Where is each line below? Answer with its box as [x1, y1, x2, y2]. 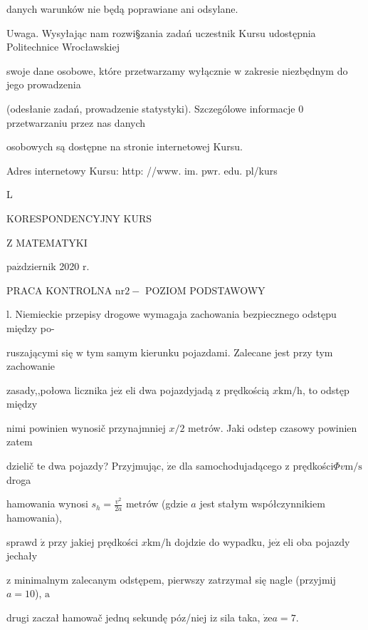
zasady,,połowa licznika [6, 382, 107, 397]
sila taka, [220, 610, 261, 625]
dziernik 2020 [21, 259, 80, 274]
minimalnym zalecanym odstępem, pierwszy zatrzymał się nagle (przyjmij [14, 572, 336, 587]
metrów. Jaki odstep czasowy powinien [188, 420, 357, 435]
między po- [6, 320, 55, 335]
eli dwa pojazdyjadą [125, 382, 213, 397]
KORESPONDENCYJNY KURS [6, 210, 152, 225]
